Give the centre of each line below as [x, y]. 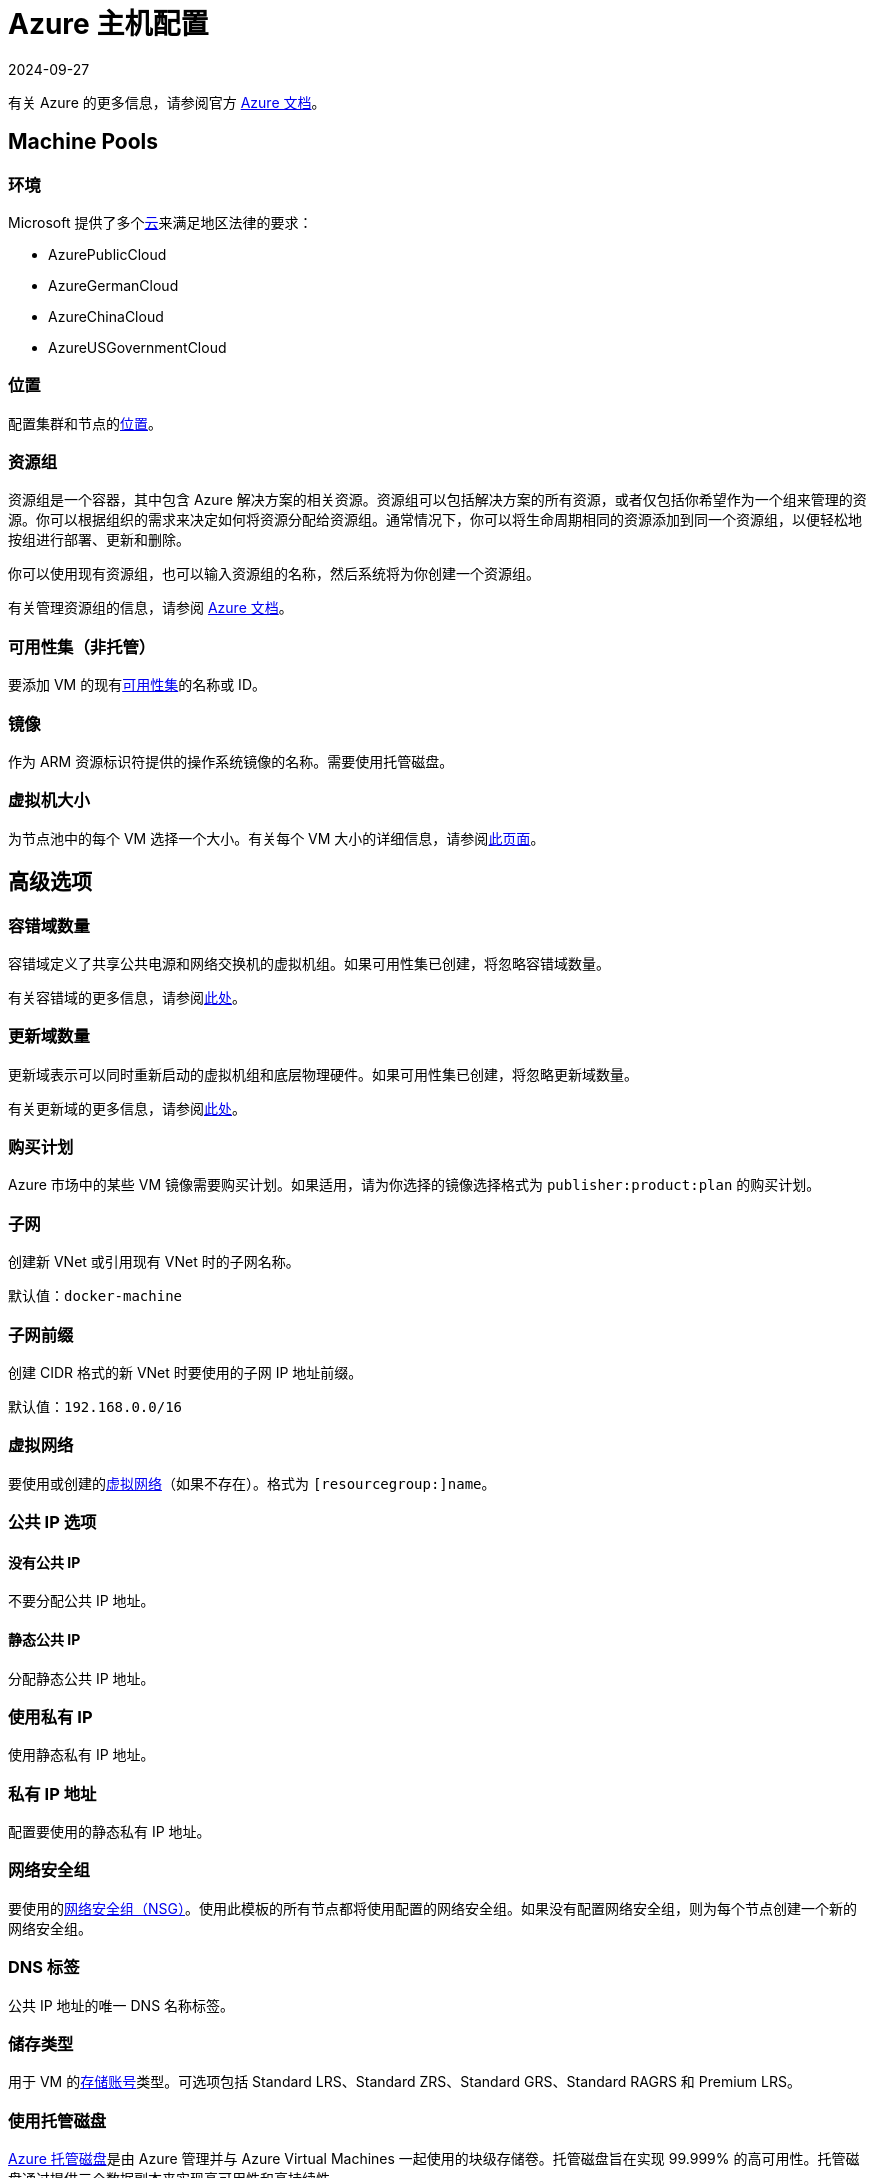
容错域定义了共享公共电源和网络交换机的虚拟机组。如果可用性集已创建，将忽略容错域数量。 [309, 963]
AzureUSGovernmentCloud [137, 347]
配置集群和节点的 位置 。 [85, 423]
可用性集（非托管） [82, 646]
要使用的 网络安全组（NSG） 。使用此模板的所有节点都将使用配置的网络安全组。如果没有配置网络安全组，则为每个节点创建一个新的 [432, 1908]
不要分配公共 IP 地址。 [81, 1601]
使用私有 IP [50, 1716]
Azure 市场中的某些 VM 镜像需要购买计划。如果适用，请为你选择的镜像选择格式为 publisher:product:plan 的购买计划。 [414, 1185]
